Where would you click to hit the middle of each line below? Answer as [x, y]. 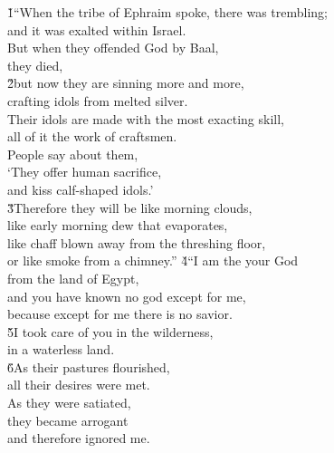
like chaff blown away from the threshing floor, [137, 242]
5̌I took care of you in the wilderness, [110, 331]
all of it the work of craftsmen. [92, 136]
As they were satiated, [69, 403]
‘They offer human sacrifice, [85, 172]
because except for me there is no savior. [120, 314]
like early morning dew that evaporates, [118, 225]
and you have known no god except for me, [127, 296]
